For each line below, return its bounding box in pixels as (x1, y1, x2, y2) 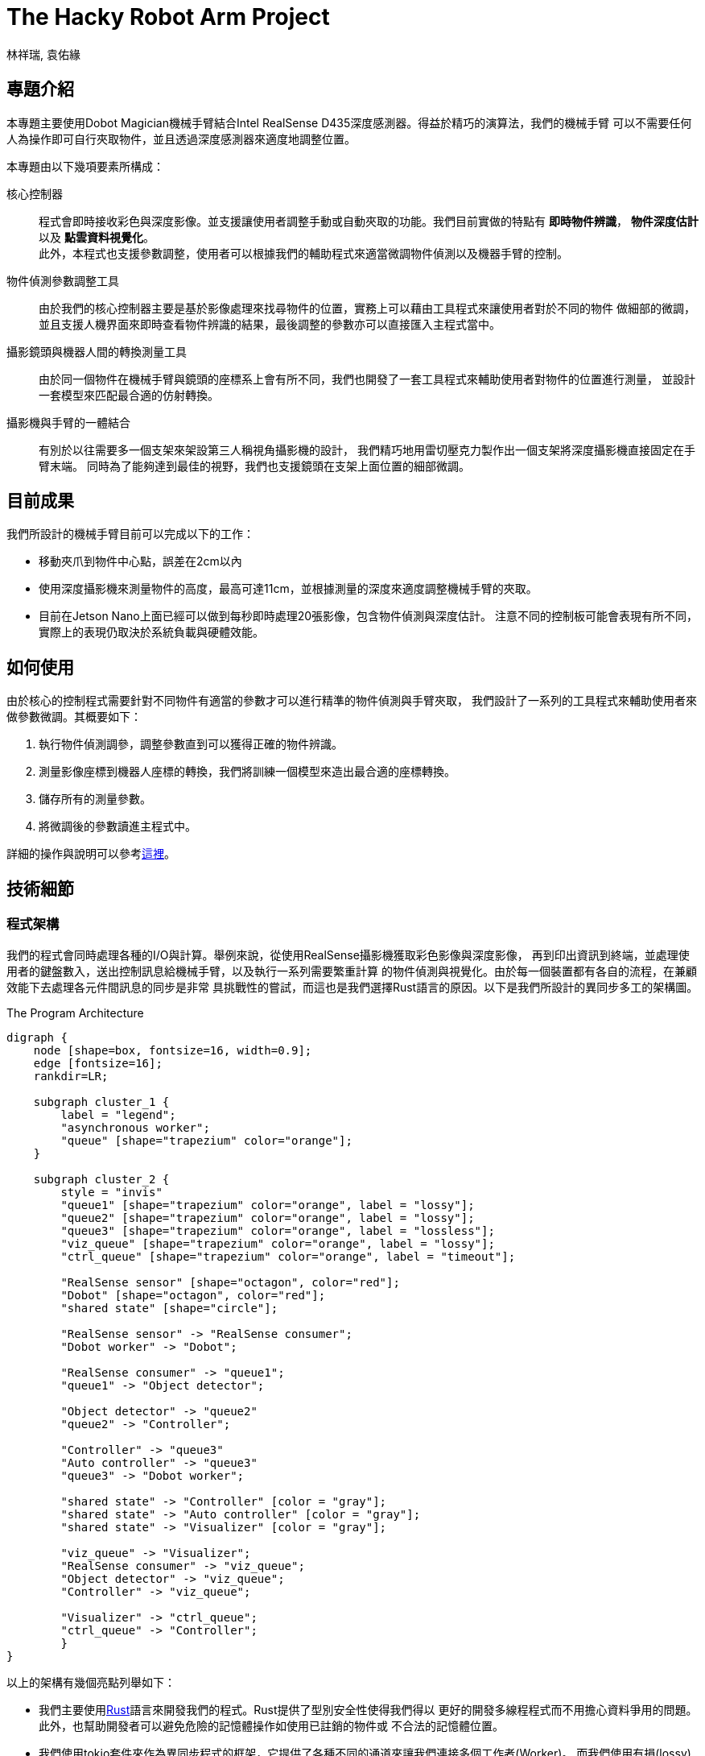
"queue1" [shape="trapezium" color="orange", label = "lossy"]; (60, 1198, 475, 1211)
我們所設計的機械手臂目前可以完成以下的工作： (6, 527, 254, 541)
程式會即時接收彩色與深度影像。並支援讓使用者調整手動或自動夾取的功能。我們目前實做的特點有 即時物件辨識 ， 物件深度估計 (39, 213, 699, 228)
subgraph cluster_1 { (33, 1095, 170, 1108)
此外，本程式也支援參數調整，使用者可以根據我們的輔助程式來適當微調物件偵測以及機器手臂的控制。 (39, 246, 568, 260)
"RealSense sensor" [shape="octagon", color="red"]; (60, 1275, 400, 1289)
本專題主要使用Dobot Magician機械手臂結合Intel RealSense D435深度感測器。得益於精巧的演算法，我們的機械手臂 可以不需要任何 (6, 115, 692, 130)
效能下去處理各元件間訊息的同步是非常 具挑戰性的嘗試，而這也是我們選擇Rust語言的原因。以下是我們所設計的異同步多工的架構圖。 (6, 979, 699, 994)
